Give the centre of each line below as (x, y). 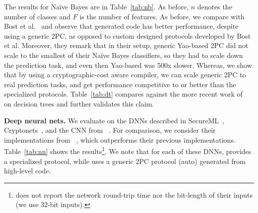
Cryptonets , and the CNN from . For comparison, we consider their (110, 130)
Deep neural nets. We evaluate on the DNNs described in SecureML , (114, 120)
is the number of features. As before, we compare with (162, 16)
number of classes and (37, 16)
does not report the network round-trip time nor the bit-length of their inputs (134, 194)
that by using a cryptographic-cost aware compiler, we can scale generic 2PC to (125, 75)
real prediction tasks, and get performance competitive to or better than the (120, 84)
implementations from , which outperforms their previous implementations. (120, 139)
